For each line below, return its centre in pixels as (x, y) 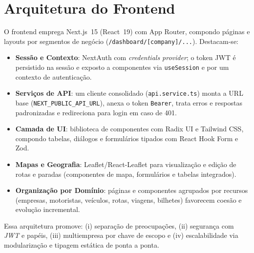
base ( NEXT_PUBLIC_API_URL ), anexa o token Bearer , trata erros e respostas (129, 102)
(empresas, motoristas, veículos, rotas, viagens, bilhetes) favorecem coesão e (128, 200)
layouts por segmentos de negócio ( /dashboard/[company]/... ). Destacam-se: (121, 41)
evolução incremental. (48, 209)
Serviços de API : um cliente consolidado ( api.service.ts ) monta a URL (129, 93)
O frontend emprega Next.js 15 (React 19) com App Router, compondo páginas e (127, 32)
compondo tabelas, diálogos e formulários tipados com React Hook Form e (127, 138)
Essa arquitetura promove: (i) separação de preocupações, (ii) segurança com (119, 225)
